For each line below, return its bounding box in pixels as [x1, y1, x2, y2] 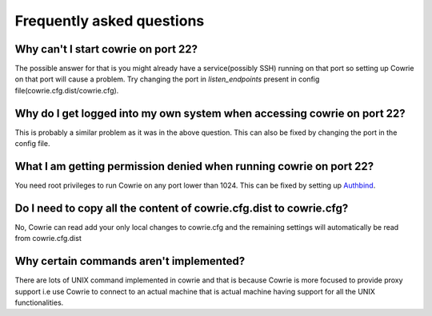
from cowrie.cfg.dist [14, 234, 82, 243]
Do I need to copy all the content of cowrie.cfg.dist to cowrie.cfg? [14, 201, 349, 215]
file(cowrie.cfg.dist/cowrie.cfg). [14, 85, 119, 95]
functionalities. [14, 298, 64, 307]
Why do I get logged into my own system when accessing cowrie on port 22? [14, 106, 406, 120]
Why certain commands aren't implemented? [14, 255, 246, 268]
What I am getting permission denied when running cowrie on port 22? [14, 160, 374, 173]
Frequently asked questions [14, 12, 205, 30]
